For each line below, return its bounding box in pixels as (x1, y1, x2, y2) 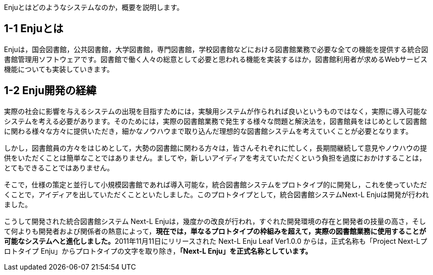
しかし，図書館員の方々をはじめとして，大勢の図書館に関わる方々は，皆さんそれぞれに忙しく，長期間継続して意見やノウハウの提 (4, 143, 427, 152)
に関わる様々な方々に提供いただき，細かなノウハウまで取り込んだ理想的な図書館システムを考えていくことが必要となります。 (4, 126, 413, 135)
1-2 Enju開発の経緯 (4, 84, 97, 97)
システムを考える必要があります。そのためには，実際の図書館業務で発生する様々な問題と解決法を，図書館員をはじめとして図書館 (4, 116, 427, 125)
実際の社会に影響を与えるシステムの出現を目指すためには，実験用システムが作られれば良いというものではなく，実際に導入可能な (4, 107, 428, 115)
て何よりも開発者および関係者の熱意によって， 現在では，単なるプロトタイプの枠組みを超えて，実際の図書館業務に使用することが (4, 226, 426, 235)
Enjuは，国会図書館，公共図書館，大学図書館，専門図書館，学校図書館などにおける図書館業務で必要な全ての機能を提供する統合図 (4, 45, 429, 54)
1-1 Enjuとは (4, 22, 64, 35)
